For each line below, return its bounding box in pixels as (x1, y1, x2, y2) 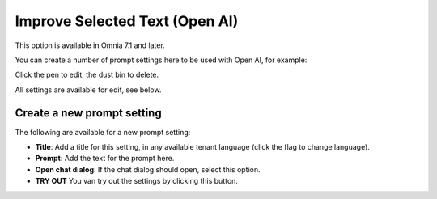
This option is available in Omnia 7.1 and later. (15, 40, 165, 50)
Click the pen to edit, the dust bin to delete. (15, 70, 159, 80)
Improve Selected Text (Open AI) (15, 12, 239, 30)
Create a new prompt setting (15, 106, 162, 120)
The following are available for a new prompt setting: (15, 127, 191, 137)
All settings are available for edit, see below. (15, 85, 162, 95)
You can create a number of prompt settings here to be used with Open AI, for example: (15, 55, 308, 65)
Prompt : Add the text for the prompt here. (35, 154, 175, 163)
